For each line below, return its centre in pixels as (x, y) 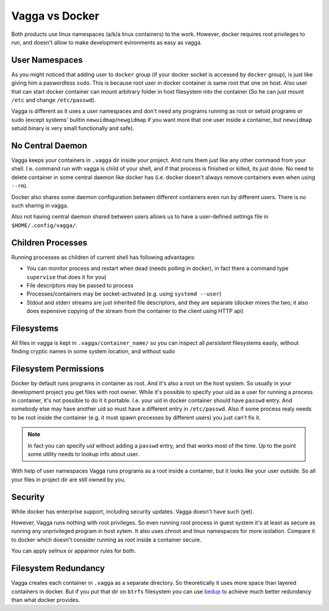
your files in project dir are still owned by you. (69, 479)
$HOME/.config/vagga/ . (44, 225)
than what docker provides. (46, 599)
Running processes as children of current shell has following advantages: (103, 257)
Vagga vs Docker (55, 16)
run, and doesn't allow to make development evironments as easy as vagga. (107, 42)
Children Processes (49, 243)
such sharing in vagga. (40, 206)
